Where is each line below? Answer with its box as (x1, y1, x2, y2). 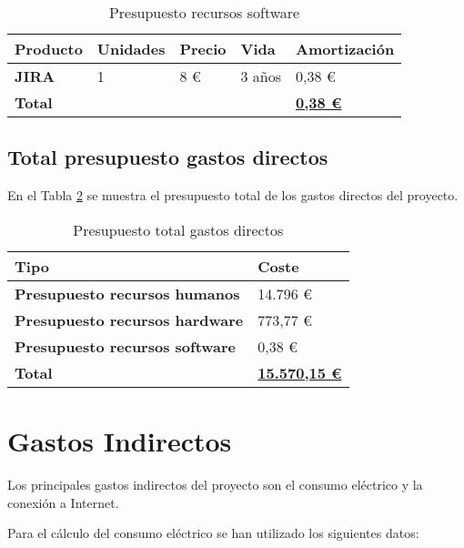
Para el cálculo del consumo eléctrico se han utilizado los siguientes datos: (7, 523, 419, 543)
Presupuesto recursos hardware (15, 309, 244, 330)
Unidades (96, 38, 166, 59)
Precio (179, 38, 227, 59)
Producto (15, 38, 83, 59)
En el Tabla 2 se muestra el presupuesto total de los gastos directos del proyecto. (7, 186, 459, 205)
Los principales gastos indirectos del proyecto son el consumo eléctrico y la (7, 474, 423, 493)
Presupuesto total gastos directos (73, 218, 284, 240)
